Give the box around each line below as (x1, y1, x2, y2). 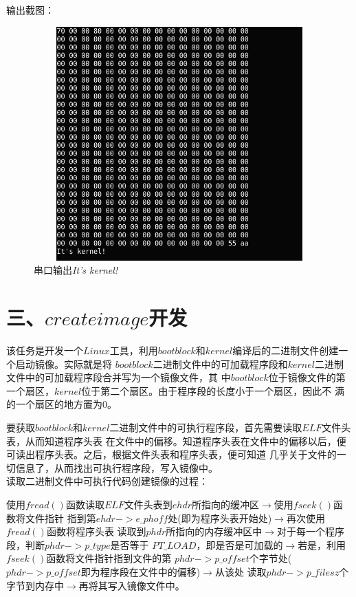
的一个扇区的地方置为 (6, 397, 102, 411)
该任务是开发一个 (6, 343, 83, 358)
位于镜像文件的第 (268, 370, 346, 384)
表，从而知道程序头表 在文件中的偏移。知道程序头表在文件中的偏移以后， (6, 433, 337, 448)
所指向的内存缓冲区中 (166, 524, 263, 539)
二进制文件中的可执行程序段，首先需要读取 (109, 420, 302, 435)
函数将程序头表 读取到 (46, 524, 146, 539)
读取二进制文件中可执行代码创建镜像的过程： (6, 474, 208, 488)
